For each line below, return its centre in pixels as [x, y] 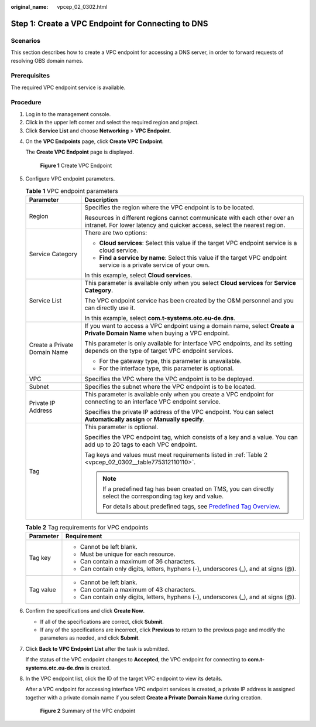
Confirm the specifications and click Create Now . [85, 611]
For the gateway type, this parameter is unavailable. [171, 361]
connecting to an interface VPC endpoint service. [152, 402]
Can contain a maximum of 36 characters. [138, 562]
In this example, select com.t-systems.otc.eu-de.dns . [160, 318]
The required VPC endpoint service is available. [68, 87]
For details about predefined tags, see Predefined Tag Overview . [192, 506]
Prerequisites [30, 76]
